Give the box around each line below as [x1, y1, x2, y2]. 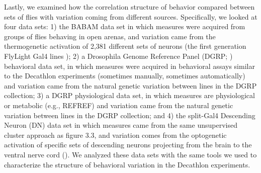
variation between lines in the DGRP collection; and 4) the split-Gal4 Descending [4, 110, 255, 120]
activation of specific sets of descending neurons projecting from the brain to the [4, 139, 252, 150]
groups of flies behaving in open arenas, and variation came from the [4, 31, 216, 41]
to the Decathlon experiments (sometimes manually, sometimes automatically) [4, 70, 245, 81]
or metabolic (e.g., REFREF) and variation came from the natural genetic [4, 100, 233, 110]
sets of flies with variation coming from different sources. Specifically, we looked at [4, 11, 257, 22]
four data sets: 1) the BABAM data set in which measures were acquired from [4, 21, 245, 32]
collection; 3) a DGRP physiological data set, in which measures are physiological [4, 90, 255, 101]
